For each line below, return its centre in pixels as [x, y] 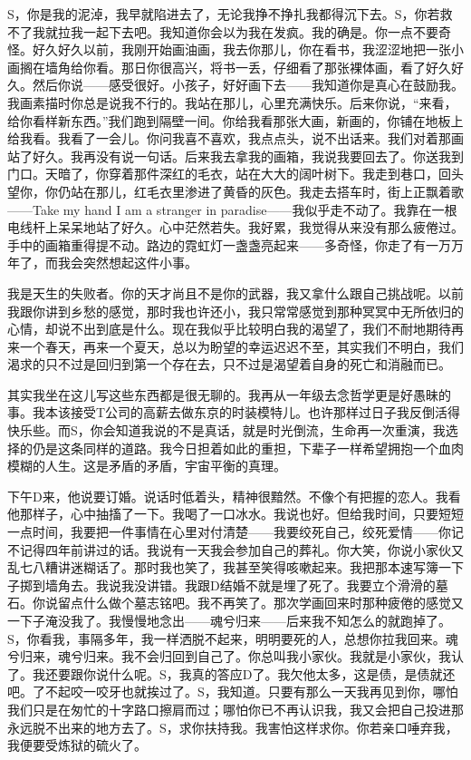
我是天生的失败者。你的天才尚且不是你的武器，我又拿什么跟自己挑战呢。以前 [235, 292]
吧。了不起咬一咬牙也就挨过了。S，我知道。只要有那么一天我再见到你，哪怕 [233, 692]
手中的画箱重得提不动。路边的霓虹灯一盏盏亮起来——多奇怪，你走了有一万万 [235, 244]
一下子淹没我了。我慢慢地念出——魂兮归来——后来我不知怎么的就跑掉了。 [229, 620]
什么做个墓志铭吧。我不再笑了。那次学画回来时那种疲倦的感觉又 [273, 603]
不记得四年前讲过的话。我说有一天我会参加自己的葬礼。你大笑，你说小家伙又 [235, 549]
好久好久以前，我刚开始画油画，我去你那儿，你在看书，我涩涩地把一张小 [248, 49]
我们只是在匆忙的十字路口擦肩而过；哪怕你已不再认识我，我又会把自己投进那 [235, 709]
